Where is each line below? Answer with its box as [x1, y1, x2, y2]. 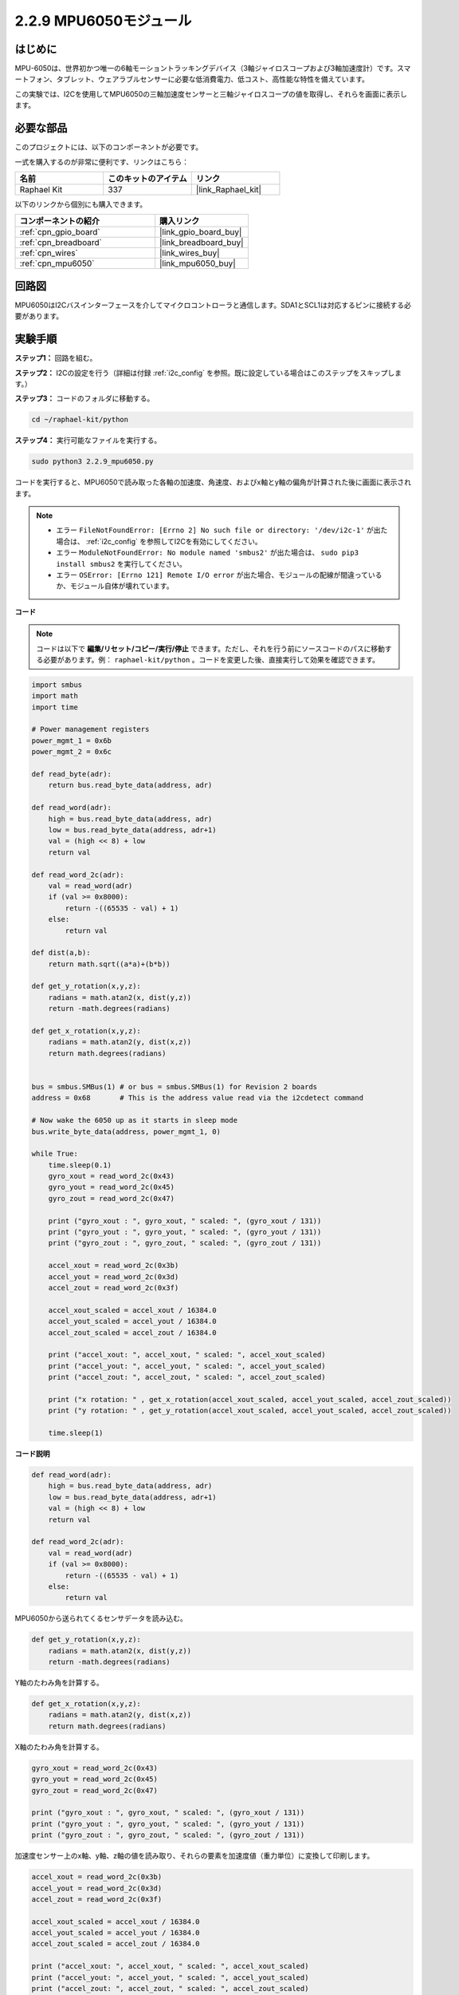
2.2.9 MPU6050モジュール [14, 12, 192, 30]
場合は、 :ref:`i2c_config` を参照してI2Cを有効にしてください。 [56, 536, 262, 546]
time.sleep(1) [48, 1428, 104, 1438]
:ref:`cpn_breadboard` [19, 237, 103, 248]
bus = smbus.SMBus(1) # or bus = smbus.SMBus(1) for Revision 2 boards [31, 1082, 318, 1091]
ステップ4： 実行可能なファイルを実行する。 [14, 436, 162, 445]
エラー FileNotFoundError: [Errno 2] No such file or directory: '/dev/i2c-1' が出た [56, 525, 388, 535]
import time [31, 702, 79, 712]
